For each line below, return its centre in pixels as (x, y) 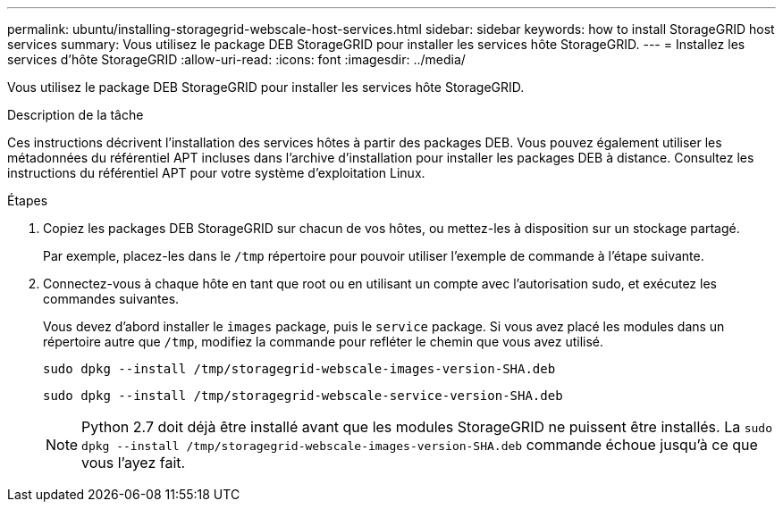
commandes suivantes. (111, 299)
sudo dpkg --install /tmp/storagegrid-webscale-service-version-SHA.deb (303, 396)
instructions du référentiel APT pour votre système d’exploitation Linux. (216, 173)
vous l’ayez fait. (134, 463)
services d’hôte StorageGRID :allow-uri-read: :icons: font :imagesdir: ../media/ (236, 59)
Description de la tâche (76, 115)
